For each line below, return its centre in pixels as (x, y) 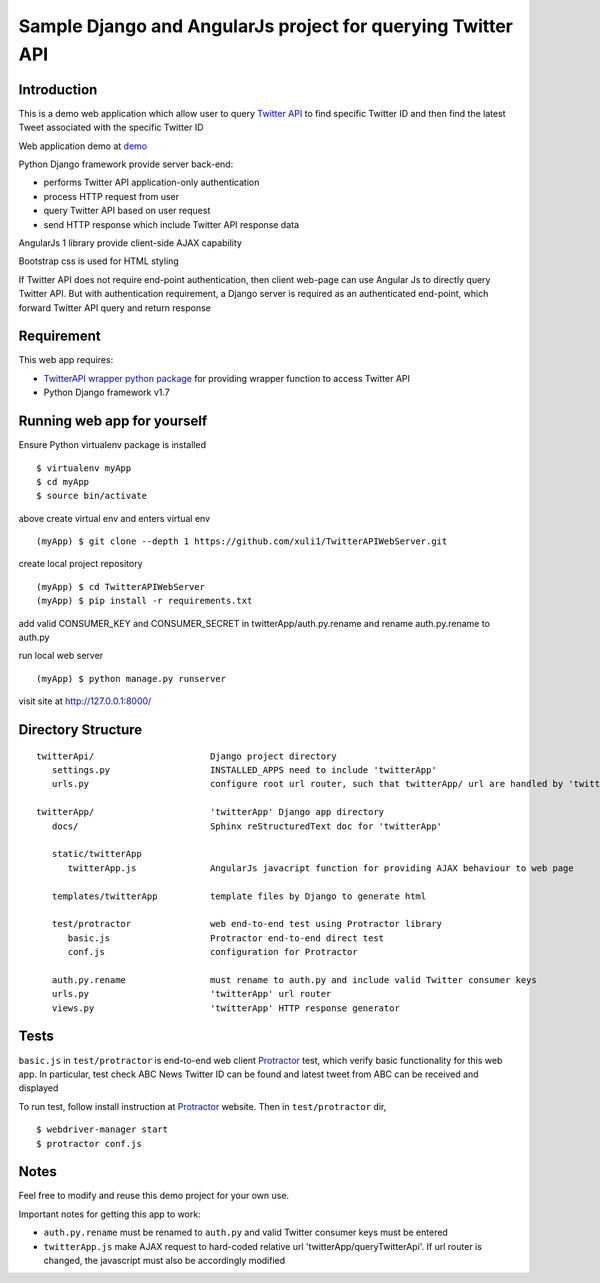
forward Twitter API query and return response (115, 307)
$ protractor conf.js (89, 1143)
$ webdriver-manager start (102, 1129)
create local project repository (81, 564)
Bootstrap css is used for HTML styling (98, 261)
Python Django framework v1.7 (106, 392)
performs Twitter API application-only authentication (151, 182)
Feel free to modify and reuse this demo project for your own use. (154, 1196)
